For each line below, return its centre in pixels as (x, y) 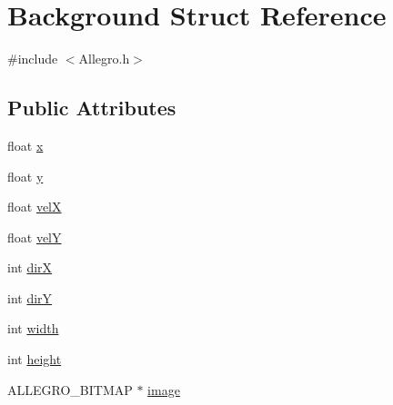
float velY (35, 237)
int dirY (30, 297)
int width (33, 328)
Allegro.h (104, 59)
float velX (35, 207)
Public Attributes (92, 108)
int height (35, 359)
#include (33, 59)
